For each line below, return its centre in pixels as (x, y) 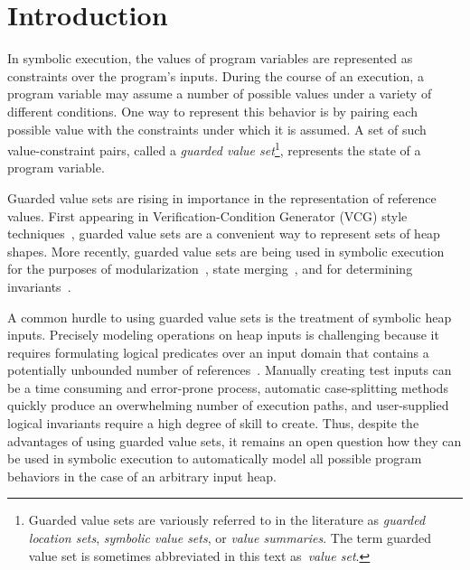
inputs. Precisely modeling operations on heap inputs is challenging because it (223, 335)
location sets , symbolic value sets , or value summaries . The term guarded (230, 538)
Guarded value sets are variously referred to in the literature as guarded (227, 520)
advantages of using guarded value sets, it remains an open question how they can (235, 440)
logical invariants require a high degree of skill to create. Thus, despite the (213, 423)
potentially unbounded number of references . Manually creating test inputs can (230, 370)
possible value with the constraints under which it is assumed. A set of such (217, 129)
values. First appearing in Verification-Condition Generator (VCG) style (207, 215)
